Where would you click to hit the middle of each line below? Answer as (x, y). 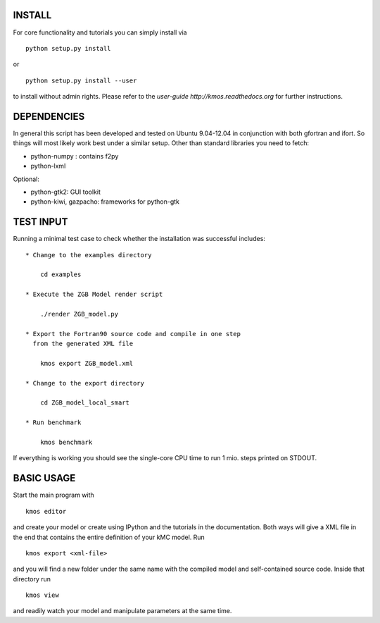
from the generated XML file (83, 344)
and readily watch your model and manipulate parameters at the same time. (122, 611)
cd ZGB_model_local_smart (85, 403)
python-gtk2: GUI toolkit (66, 192)
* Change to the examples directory (89, 255)
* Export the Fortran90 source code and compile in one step (133, 334)
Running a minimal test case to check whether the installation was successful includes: (139, 239)
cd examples (61, 275)
